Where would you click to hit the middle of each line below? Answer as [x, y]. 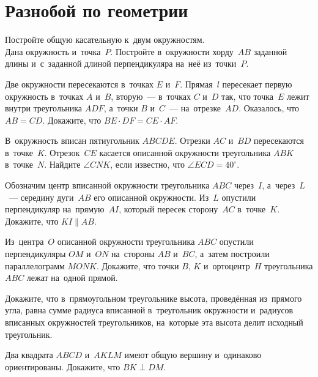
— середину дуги [41, 197]
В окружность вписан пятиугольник [72, 140]
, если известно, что [148, 164]
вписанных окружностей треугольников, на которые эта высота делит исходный [154, 322]
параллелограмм [35, 265]
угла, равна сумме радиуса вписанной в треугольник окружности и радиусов [149, 310]
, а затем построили [232, 254]
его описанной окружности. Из [151, 197]
